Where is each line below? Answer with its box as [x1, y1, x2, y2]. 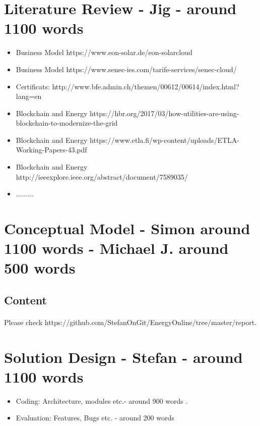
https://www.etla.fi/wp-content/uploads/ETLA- [90, 134, 239, 145]
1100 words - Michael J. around [4, 238, 229, 258]
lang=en [16, 91, 42, 101]
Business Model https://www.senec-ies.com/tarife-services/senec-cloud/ [16, 64, 237, 74]
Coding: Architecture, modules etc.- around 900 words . [16, 395, 188, 406]
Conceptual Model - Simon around [4, 218, 250, 239]
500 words [4, 257, 76, 278]
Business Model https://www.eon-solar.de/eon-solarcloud [16, 47, 192, 58]
